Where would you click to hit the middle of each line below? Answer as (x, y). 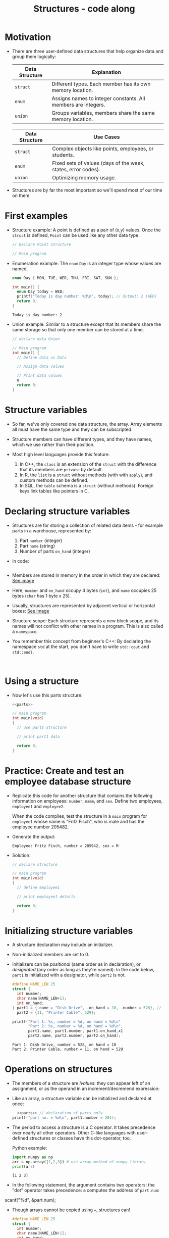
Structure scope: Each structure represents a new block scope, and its (85, 621)
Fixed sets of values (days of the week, (98, 163)
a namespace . (25, 631)
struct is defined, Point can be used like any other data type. (76, 235)
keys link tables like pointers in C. (54, 491)
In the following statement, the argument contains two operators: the (83, 1185)
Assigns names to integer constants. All (98, 98)
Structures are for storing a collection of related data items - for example (88, 525)
